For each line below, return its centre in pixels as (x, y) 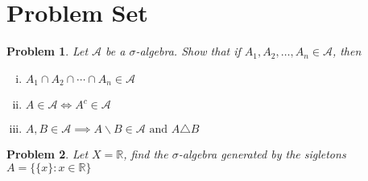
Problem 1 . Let (48, 51)
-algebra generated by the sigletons (262, 154)
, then (347, 51)
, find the (146, 154)
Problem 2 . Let (48, 154)
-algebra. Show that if (188, 51)
